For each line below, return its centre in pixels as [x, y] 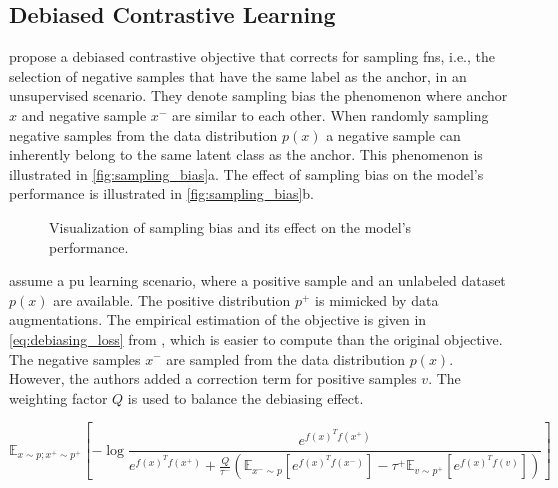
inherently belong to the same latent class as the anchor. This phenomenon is [246, 154]
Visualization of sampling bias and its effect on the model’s [230, 226]
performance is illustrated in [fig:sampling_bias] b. [161, 193]
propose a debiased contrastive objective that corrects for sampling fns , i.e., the [252, 56]
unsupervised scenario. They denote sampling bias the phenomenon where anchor [258, 95]
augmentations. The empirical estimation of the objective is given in [218, 319]
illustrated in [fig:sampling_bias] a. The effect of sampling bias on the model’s [246, 173]
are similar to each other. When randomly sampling [330, 114]
